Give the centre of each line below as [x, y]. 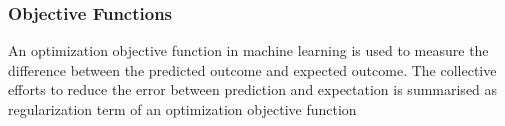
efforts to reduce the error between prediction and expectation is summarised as [253, 89]
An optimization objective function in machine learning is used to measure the [248, 50]
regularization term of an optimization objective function [182, 109]
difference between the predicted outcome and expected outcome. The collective [252, 69]
